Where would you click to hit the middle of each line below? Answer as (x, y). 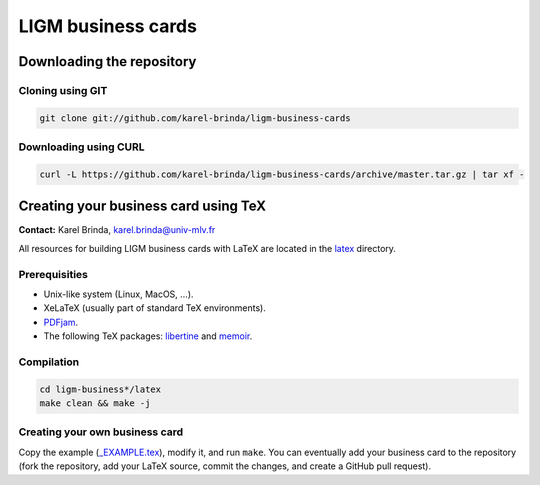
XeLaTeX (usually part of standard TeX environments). (155, 308)
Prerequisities (53, 274)
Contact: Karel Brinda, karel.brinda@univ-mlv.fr (117, 230)
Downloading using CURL (81, 147)
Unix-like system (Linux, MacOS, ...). (118, 294)
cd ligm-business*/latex (100, 389)
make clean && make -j (95, 403)
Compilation (49, 362)
